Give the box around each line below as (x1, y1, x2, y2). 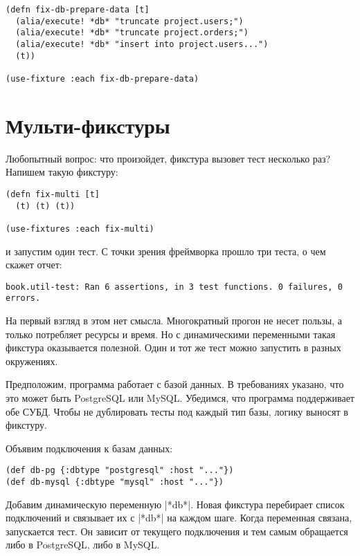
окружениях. (6, 353, 58, 368)
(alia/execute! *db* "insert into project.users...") (15, 39, 269, 49)
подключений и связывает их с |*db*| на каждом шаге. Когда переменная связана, (6, 510, 352, 525)
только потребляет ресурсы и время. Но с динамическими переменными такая (6, 326, 336, 341)
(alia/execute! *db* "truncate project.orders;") (15, 28, 249, 38)
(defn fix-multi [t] (6, 189, 100, 199)
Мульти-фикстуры (6, 111, 170, 139)
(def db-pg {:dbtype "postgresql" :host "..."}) (6, 465, 234, 476)
